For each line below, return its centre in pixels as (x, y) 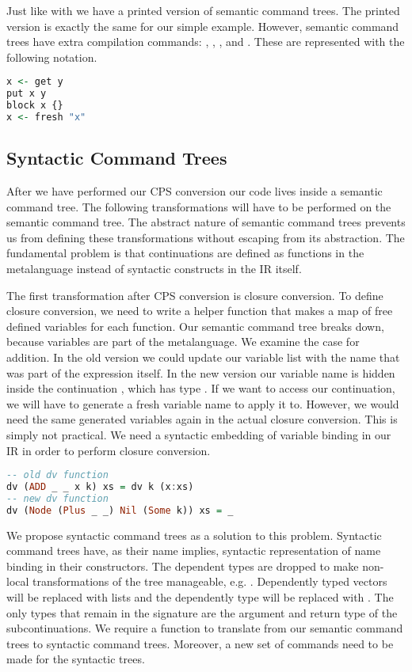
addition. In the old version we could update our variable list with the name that (203, 357)
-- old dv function (57, 475)
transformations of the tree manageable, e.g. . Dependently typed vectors (210, 581)
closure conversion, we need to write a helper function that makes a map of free (200, 311)
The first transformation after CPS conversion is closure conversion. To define (195, 295)
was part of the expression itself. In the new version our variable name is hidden (201, 372)
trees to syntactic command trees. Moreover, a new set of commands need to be (200, 643)
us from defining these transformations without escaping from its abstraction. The (206, 237)
